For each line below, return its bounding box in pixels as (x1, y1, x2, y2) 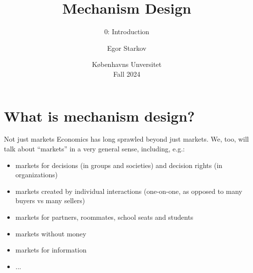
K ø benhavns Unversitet (92, 59, 162, 69)
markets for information (15, 245, 87, 255)
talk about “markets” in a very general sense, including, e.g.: (4, 144, 185, 154)
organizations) (15, 169, 58, 180)
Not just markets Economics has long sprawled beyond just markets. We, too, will (4, 134, 249, 144)
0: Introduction (104, 26, 150, 37)
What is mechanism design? (4, 105, 195, 126)
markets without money (15, 228, 86, 238)
